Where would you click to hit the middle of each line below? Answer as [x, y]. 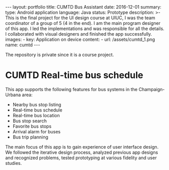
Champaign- [152, 89]
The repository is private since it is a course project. [60, 55]
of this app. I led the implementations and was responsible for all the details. [85, 29]
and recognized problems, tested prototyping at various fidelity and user [81, 158]
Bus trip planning [30, 137]
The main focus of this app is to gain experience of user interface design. [82, 147]
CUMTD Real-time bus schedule [74, 75]
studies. [13, 163]
